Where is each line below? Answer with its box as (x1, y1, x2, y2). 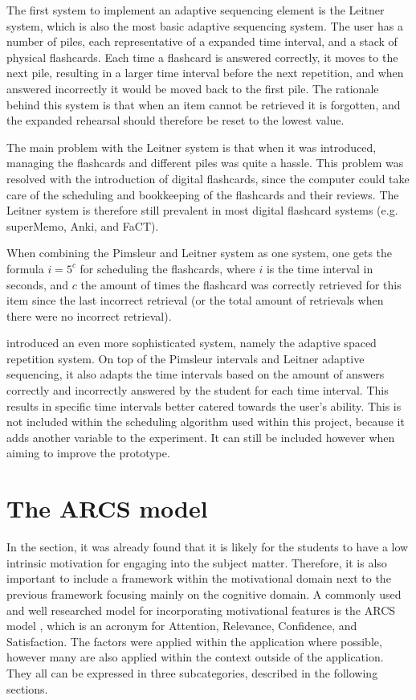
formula (6, 260, 44, 276)
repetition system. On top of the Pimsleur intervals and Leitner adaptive (6, 350, 365, 366)
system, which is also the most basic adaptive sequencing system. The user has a (6, 17, 403, 34)
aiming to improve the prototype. (6, 444, 170, 461)
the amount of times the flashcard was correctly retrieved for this (80, 276, 402, 293)
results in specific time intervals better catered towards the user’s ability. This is (6, 397, 402, 414)
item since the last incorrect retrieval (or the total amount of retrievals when (6, 292, 384, 309)
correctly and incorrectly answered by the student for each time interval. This (6, 382, 389, 399)
